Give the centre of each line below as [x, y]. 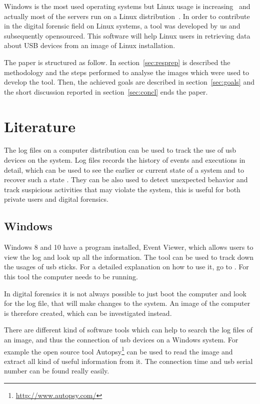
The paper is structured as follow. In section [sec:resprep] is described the [117, 62]
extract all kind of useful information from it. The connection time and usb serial [128, 361]
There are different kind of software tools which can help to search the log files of [128, 330]
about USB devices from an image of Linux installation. [90, 45]
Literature [40, 126]
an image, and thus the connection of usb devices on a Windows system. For [121, 339]
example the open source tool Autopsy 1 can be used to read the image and [118, 350]
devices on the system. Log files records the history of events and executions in [125, 160]
